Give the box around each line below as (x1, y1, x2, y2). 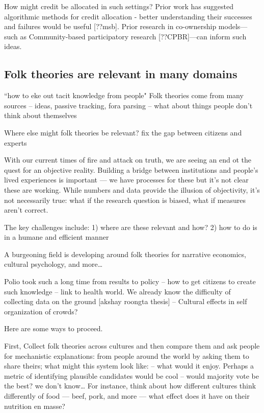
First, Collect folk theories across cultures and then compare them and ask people (4, 340, 260, 351)
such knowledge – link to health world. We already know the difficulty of (4, 286, 231, 296)
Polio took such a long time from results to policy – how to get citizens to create (4, 276, 256, 287)
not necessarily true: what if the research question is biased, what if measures (4, 194, 246, 205)
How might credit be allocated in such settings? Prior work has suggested (4, 1, 233, 11)
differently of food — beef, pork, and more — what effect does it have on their (4, 391, 250, 401)
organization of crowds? (4, 306, 78, 316)
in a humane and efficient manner (4, 232, 109, 242)
